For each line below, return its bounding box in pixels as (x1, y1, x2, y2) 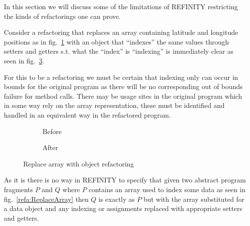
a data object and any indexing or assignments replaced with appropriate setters (4, 203, 242, 213)
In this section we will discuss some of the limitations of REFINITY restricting (4, 1, 238, 11)
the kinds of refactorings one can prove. (4, 11, 121, 21)
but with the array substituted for (143, 194, 245, 204)
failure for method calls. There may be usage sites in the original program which (4, 90, 242, 101)
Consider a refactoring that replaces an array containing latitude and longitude (4, 27, 238, 37)
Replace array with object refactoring (23, 158, 134, 168)
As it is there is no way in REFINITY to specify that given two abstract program (4, 175, 246, 185)
